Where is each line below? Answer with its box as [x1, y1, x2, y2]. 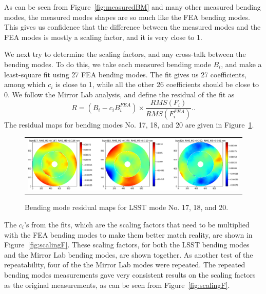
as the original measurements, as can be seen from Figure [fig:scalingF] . [4, 279, 230, 290]
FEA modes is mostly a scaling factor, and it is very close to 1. [4, 31, 202, 42]
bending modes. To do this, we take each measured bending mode [4, 58, 211, 69]
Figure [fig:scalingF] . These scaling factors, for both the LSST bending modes [4, 239, 250, 250]
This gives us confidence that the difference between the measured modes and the [4, 22, 261, 32]
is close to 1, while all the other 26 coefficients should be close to [55, 79, 259, 90]
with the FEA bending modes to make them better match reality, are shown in [4, 229, 253, 240]
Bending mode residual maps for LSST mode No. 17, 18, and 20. [25, 202, 229, 213]
